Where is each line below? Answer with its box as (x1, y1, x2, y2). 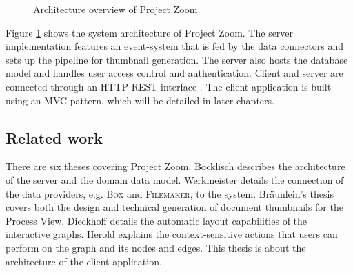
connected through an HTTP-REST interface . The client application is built (6, 79, 332, 93)
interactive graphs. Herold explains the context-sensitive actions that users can (6, 227, 338, 241)
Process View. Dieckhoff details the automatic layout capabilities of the (6, 213, 307, 227)
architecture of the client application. (6, 254, 162, 268)
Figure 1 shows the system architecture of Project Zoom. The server (6, 25, 294, 39)
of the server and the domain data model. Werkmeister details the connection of (6, 172, 344, 187)
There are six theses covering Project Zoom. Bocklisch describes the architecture (6, 159, 345, 173)
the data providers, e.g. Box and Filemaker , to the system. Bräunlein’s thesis (6, 186, 334, 200)
